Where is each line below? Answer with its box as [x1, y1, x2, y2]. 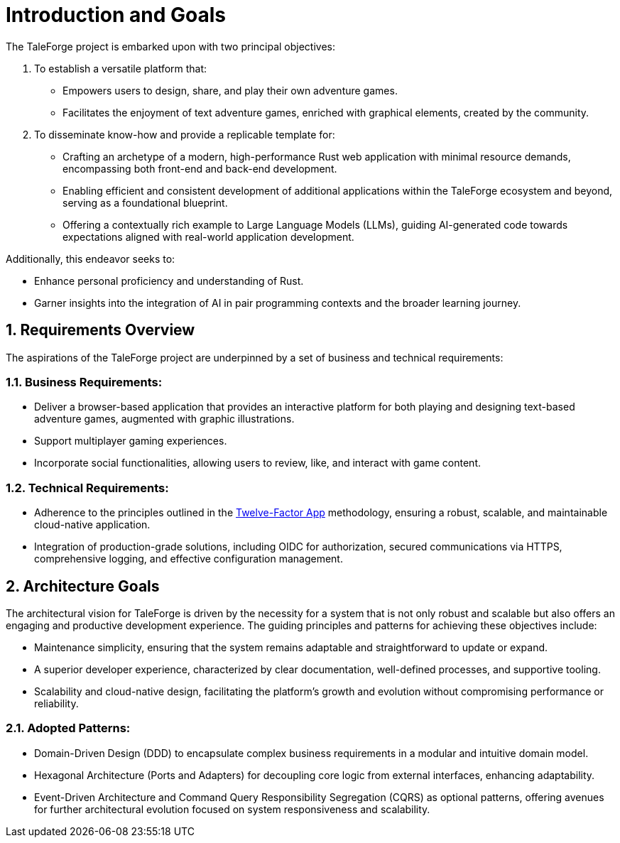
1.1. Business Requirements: [6, 374, 163, 389]
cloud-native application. [34, 518, 151, 531]
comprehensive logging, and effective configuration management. [34, 553, 343, 565]
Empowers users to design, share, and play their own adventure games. [62, 84, 398, 97]
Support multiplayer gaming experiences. [34, 435, 227, 447]
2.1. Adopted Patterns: [6, 721, 131, 736]
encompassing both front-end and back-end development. [62, 162, 337, 175]
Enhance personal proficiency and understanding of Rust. [34, 274, 304, 287]
